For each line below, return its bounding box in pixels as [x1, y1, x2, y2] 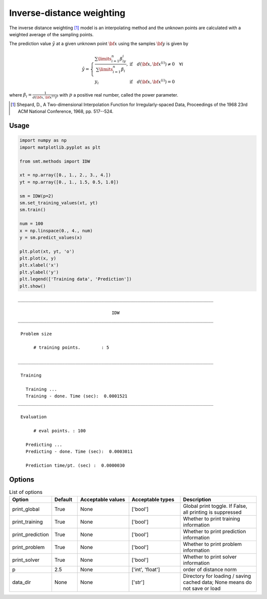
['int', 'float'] [132, 566, 160, 573]
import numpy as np [19, 138, 67, 143]
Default [54, 496, 73, 503]
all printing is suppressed [183, 509, 242, 516]
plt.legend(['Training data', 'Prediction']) [19, 276, 132, 282]
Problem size [20, 331, 52, 336]
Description [183, 496, 211, 503]
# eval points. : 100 [33, 428, 86, 434]
